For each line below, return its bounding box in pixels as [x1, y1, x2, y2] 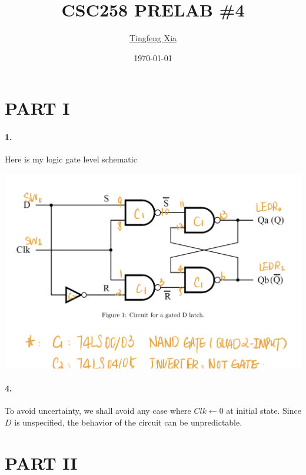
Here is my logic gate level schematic [5, 153, 137, 165]
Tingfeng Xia [129, 32, 177, 44]
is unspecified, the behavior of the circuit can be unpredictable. [14, 416, 242, 428]
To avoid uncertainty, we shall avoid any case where [5, 404, 191, 417]
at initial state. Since [226, 404, 301, 417]
